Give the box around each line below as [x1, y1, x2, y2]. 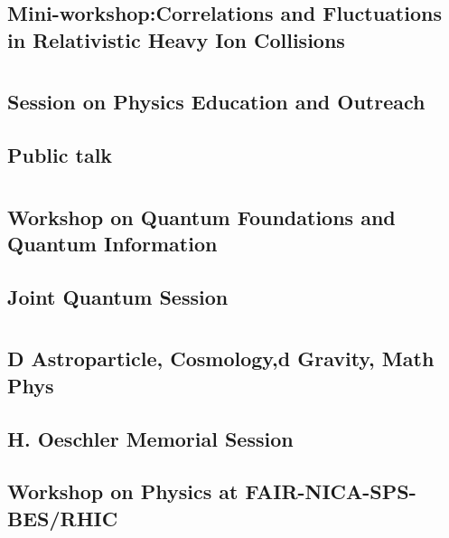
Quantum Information [7, 230, 218, 258]
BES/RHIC [7, 504, 118, 532]
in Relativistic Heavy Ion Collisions [7, 25, 345, 53]
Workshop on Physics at [7, 477, 239, 505]
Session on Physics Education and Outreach [7, 88, 426, 116]
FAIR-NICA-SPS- [245, 477, 416, 505]
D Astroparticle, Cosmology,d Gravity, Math [7, 345, 435, 373]
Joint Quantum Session [7, 282, 229, 310]
